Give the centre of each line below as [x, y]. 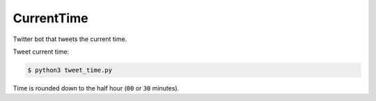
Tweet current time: [41, 52]
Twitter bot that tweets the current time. [70, 39]
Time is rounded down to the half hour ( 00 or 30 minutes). [96, 88]
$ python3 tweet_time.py [70, 70]
